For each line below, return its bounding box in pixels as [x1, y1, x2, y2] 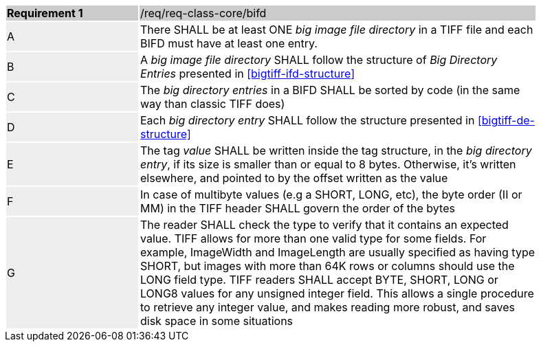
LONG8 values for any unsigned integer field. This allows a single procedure [140, 287, 534, 300]
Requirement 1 [7, 6, 83, 20]
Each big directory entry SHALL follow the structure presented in [140, 113, 475, 127]
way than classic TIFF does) [140, 97, 285, 111]
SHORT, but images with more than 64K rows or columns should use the [140, 259, 515, 273]
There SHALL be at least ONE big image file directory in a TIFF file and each [140, 23, 533, 36]
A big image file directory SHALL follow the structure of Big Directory [140, 53, 498, 67]
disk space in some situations [140, 314, 294, 328]
